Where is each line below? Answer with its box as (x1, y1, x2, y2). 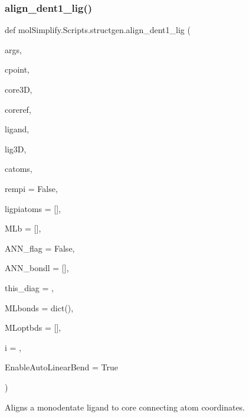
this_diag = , (5, 281, 54, 294)
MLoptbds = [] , (5, 321, 61, 334)
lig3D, (5, 142, 27, 155)
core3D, (5, 83, 32, 95)
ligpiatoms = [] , (5, 202, 61, 214)
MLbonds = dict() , (5, 301, 74, 314)
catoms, (5, 162, 32, 175)
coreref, (5, 103, 31, 115)
